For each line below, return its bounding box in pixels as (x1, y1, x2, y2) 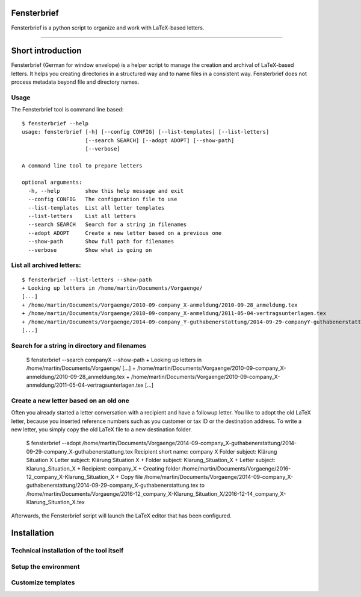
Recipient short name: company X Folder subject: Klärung (134, 448, 277, 455)
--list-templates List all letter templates (28, 204, 165, 211)
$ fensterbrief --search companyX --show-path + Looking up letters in (26, 356, 202, 363)
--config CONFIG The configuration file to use (28, 196, 177, 203)
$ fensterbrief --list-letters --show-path (22, 276, 152, 283)
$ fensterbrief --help (22, 120, 89, 127)
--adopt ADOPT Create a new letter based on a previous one (28, 230, 222, 236)
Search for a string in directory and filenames (11, 341, 147, 349)
